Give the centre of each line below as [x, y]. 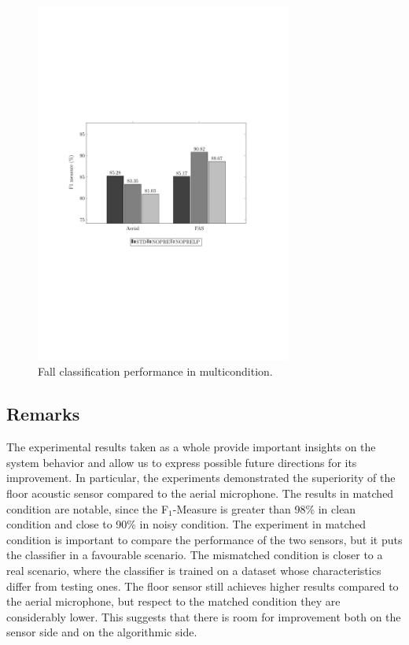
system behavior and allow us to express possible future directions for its [182, 462]
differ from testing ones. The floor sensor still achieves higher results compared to [203, 586]
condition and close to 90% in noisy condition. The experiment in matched [186, 524]
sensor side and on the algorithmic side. [102, 632]
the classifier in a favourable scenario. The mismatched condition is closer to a [195, 555]
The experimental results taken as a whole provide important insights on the [191, 447]
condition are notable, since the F [88, 508]
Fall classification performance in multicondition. [155, 371]
